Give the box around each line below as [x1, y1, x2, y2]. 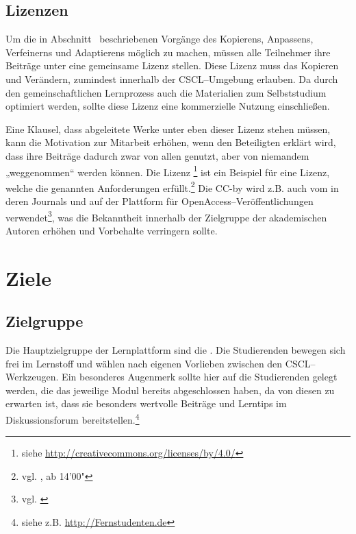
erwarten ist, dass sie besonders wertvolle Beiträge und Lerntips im [5, 396, 287, 411]
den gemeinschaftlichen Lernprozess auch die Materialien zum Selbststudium [5, 85, 327, 99]
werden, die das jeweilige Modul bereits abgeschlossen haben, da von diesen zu [5, 383, 335, 397]
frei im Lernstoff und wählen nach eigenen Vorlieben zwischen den [5, 356, 283, 370]
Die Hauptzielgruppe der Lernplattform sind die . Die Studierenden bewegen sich [5, 343, 346, 357]
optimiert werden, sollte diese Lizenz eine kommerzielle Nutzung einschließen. [5, 99, 330, 113]
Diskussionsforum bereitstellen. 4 [5, 411, 140, 426]
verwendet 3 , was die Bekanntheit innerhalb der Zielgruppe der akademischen [5, 208, 327, 224]
